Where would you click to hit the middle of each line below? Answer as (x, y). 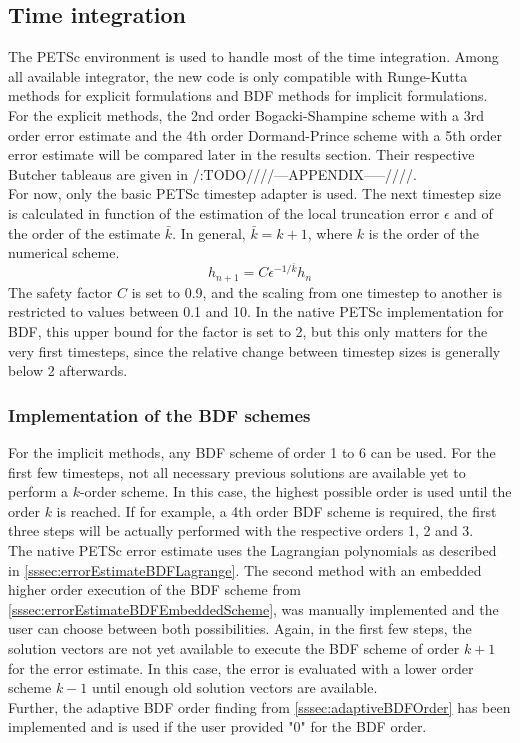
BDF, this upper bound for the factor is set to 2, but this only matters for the (248, 331)
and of (473, 212)
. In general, (209, 232)
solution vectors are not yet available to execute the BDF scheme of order (234, 647)
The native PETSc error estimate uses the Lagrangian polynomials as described (252, 549)
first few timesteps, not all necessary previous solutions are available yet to (237, 471)
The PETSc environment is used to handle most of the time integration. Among (253, 56)
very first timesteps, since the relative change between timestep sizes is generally (254, 350)
